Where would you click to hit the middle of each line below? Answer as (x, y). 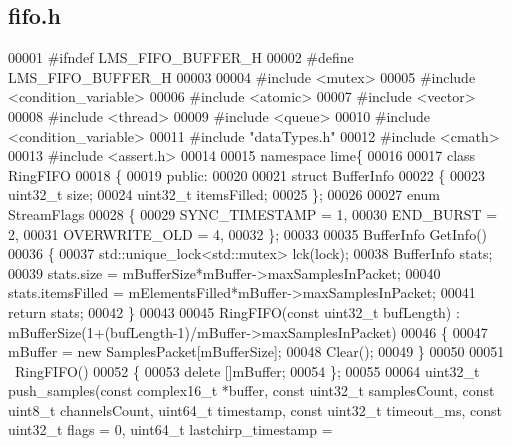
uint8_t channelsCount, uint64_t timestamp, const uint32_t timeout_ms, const (255, 409)
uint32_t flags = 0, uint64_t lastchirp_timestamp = (170, 429)
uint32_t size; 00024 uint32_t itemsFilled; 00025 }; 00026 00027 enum (224, 194)
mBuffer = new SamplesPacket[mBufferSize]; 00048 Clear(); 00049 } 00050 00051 (256, 351)
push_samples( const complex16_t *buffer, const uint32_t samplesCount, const (251, 390)
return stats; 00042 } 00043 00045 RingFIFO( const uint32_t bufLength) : (234, 311)
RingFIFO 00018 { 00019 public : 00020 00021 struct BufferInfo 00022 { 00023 (246, 174)
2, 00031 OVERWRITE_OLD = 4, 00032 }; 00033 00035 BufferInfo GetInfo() (248, 233)
